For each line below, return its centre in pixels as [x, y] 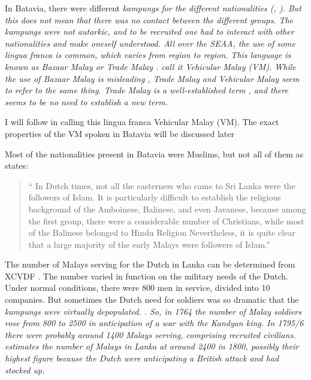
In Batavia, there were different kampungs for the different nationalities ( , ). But [153, 8]
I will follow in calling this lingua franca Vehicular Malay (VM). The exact [142, 122]
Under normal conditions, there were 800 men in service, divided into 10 [138, 288]
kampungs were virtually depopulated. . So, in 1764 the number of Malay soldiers [153, 311]
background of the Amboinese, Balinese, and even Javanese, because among [167, 209]
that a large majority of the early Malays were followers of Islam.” [149, 244]
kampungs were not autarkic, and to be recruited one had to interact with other [150, 31]
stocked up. [25, 370]
